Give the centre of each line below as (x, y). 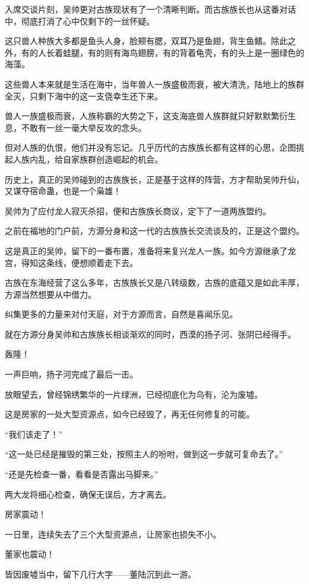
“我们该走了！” (34, 434)
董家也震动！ (30, 554)
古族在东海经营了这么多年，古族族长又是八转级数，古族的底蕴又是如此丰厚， (154, 282)
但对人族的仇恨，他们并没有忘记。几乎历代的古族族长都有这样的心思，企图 (150, 147)
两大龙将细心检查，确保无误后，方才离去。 (88, 494)
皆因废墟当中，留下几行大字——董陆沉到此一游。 (100, 574)
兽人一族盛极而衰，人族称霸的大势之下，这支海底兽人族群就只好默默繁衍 (146, 116)
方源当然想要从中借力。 (51, 294)
